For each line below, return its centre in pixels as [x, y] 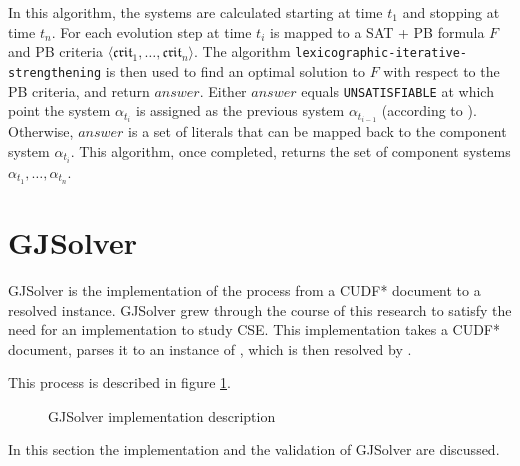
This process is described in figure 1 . [119, 382]
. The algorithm [242, 51]
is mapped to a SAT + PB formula [377, 31]
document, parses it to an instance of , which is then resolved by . [210, 348]
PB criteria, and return [79, 90]
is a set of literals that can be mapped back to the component [317, 131]
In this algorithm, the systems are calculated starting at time [195, 12]
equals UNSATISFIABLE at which [397, 90]
